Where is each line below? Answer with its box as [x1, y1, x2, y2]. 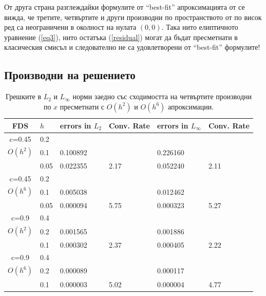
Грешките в [5, 91, 42, 102]
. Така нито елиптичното [161, 22, 238, 32]
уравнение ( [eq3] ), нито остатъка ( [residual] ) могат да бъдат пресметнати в [4, 31, 238, 42]
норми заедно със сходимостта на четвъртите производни [72, 91, 252, 102]
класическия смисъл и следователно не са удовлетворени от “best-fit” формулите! [4, 42, 260, 52]
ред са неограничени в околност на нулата [4, 22, 137, 32]
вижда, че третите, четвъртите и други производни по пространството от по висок [4, 11, 262, 22]
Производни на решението [4, 67, 136, 83]
